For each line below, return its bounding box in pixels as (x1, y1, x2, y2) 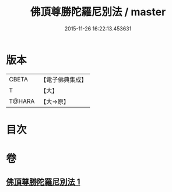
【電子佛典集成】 (40, 76, 87, 84)
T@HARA (9, 97, 35, 105)
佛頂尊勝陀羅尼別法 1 (6, 177, 80, 187)
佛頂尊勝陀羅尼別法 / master (30, 5, 166, 19)
